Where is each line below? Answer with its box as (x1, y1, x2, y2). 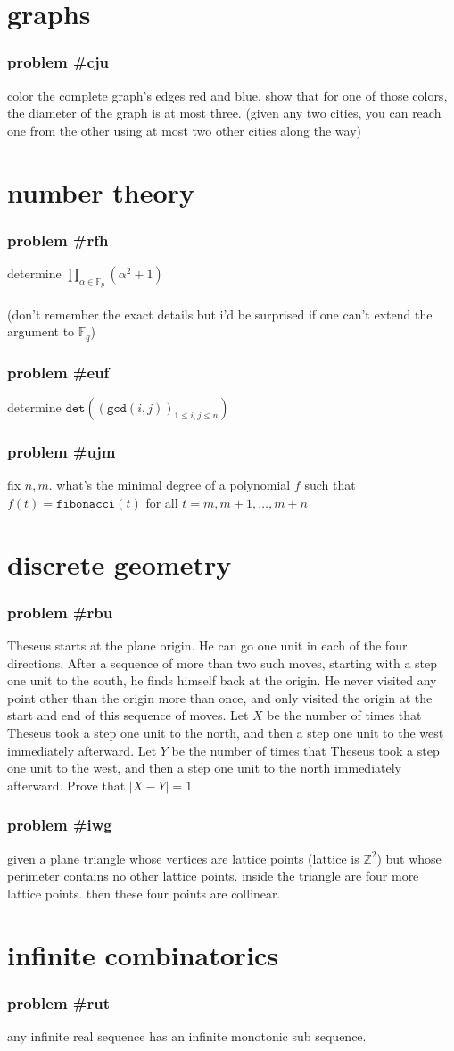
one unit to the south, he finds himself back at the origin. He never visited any (7, 671, 437, 690)
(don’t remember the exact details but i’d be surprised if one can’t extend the (7, 304, 433, 323)
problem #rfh (7, 228, 109, 251)
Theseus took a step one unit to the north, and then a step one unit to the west (7, 724, 444, 741)
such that (304, 476, 356, 494)
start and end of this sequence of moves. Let (7, 706, 249, 724)
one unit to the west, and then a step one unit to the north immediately (7, 758, 401, 777)
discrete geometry (7, 545, 232, 582)
